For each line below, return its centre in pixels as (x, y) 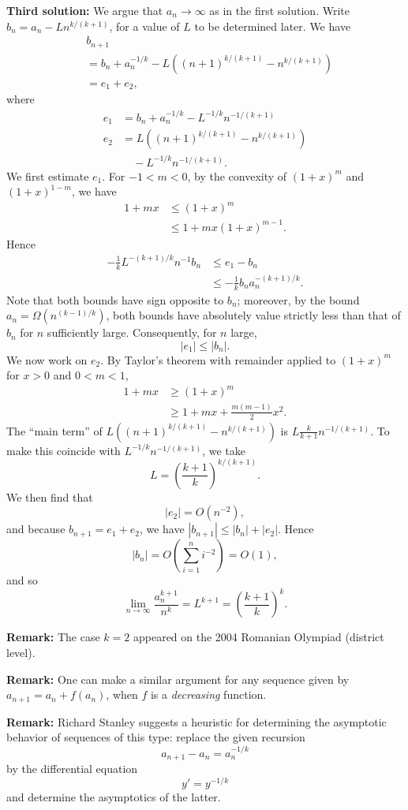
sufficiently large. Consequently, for (132, 332)
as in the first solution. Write (279, 10)
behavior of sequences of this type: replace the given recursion (156, 737)
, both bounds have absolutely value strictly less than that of (253, 315)
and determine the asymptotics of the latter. (114, 796)
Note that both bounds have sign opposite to (115, 299)
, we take (224, 450)
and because (36, 529)
